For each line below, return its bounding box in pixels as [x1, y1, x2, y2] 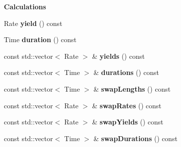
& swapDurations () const [93, 133, 178, 143]
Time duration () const [4, 34, 77, 45]
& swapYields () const [92, 117, 163, 127]
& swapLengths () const [93, 83, 171, 94]
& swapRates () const [92, 100, 161, 110]
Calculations [4, 1, 46, 11]
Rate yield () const [4, 18, 62, 28]
